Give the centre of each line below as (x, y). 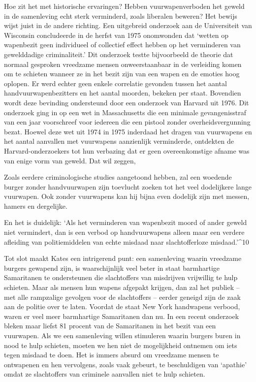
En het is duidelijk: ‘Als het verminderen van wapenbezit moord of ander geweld (126, 222)
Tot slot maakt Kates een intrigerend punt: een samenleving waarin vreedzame (123, 258)
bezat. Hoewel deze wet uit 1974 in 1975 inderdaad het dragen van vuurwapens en (128, 131)
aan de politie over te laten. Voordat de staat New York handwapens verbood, (122, 306)
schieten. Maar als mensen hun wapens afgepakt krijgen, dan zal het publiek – (122, 287)
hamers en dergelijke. (36, 206)
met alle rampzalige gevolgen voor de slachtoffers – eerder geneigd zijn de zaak (122, 297)
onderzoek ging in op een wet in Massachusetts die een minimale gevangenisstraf (125, 112)
